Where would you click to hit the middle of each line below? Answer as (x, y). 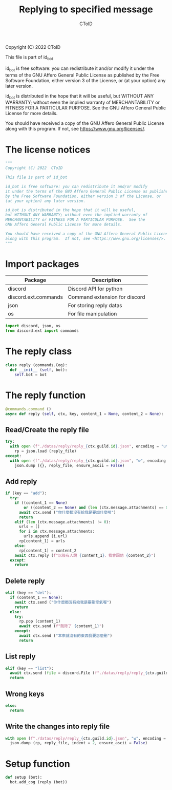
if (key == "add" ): (26, 493)
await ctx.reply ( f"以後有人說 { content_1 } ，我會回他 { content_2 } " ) (85, 555)
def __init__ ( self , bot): (39, 370)
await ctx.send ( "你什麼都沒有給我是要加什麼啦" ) (67, 512)
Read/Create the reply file (47, 430)
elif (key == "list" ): (29, 668)
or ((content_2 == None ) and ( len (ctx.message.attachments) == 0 (96, 507)
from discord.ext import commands (42, 331)
